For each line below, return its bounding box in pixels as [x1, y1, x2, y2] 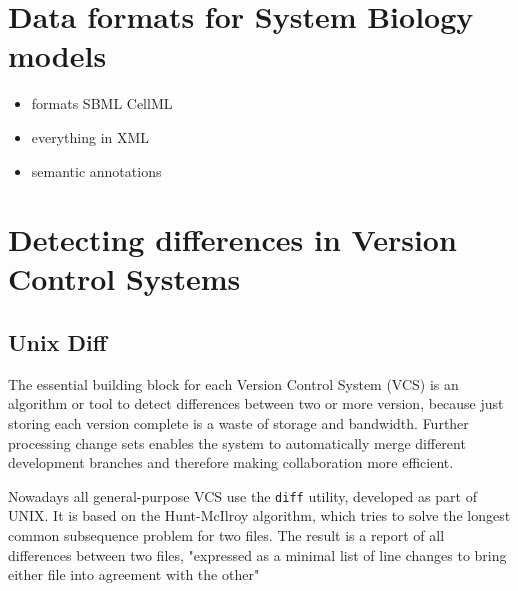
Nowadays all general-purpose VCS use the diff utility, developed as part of [8, 485, 477, 506]
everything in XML [31, 126, 150, 147]
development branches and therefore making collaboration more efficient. [8, 452, 454, 473]
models [8, 35, 107, 76]
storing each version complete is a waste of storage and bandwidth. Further [8, 413, 469, 434]
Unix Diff [8, 327, 107, 358]
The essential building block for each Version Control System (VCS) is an [8, 373, 459, 394]
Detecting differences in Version [8, 219, 457, 260]
